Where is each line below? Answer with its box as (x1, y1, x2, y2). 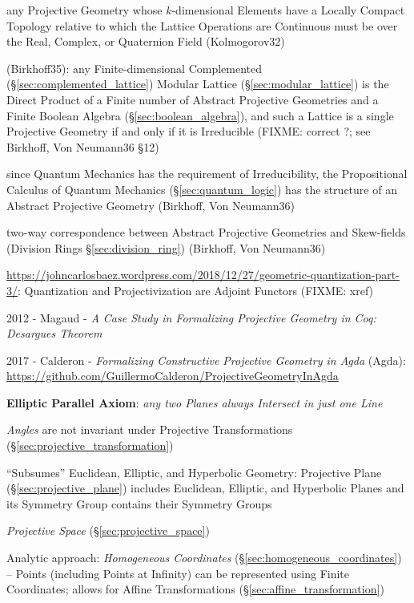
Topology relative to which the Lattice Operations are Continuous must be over (6, 17, 398, 34)
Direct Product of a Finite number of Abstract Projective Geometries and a (6, 91, 379, 107)
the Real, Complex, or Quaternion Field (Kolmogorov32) (6, 33, 285, 50)
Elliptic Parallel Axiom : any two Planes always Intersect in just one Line (6, 394, 383, 411)
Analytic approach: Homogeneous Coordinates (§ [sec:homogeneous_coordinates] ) (6, 549, 402, 566)
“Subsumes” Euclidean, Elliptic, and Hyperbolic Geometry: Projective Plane (6, 463, 382, 480)
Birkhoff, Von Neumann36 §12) (6, 138, 159, 155)
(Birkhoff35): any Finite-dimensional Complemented (6, 59, 263, 76)
